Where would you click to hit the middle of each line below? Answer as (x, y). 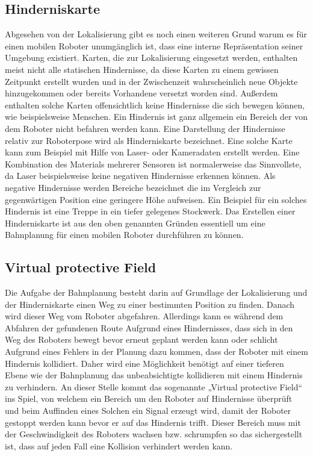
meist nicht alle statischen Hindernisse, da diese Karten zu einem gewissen (142, 69)
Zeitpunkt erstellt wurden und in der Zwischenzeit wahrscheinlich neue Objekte (151, 81)
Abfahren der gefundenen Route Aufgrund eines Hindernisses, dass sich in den (149, 327)
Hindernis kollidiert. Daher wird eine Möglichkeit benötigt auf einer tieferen (144, 363)
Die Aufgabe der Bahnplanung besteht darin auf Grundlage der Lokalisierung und (156, 292)
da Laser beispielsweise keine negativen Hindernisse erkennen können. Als (140, 176)
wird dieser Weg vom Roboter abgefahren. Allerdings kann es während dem (144, 316)
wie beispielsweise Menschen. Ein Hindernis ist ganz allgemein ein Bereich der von (156, 117)
